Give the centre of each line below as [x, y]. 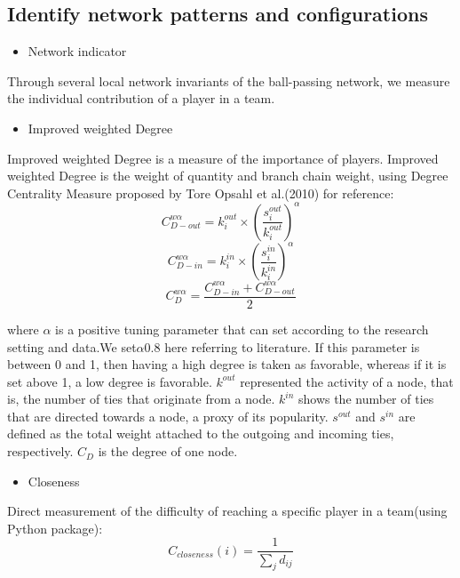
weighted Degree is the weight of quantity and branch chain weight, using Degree [228, 176]
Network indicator [77, 51]
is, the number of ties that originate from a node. [141, 399]
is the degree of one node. [168, 451]
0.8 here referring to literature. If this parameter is [282, 346]
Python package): [55, 528]
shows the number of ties [366, 399]
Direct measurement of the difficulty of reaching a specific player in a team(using [227, 511]
